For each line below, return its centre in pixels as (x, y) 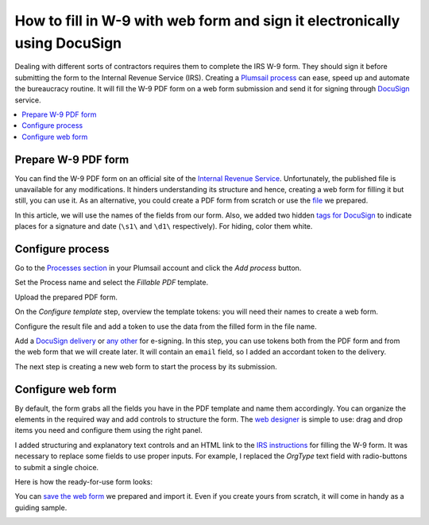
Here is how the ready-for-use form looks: (84, 482)
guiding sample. (41, 508)
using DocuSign (68, 43)
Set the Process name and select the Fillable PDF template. (112, 283)
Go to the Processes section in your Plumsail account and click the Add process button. (158, 268)
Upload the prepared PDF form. (66, 297)
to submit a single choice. (57, 467)
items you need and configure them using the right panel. (108, 430)
